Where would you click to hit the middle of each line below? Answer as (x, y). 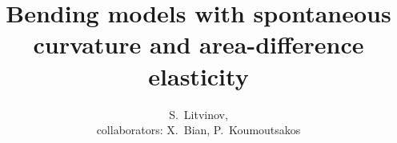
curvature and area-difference (198, 44)
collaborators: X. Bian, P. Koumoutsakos (198, 130)
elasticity (198, 75)
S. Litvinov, (198, 114)
